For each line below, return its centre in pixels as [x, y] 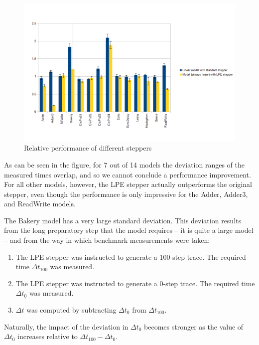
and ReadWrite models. [40, 204]
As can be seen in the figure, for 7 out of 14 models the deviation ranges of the [125, 164]
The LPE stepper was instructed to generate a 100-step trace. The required [131, 257]
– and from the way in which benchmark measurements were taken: [107, 240]
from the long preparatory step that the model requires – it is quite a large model [129, 230]
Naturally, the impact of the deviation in [66, 326]
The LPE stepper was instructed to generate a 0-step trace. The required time [135, 283]
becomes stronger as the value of [194, 326]
